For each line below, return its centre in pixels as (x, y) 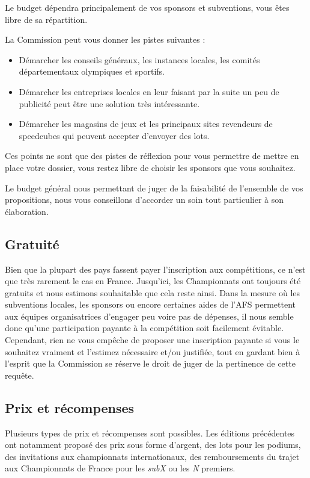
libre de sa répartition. (46, 19)
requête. (20, 375)
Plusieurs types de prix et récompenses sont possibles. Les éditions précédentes (150, 433)
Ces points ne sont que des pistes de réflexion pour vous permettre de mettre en (152, 156)
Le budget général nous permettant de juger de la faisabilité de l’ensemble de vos (154, 188)
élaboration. (27, 211)
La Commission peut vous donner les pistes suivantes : (105, 39)
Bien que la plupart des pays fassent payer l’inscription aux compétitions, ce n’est (155, 269)
